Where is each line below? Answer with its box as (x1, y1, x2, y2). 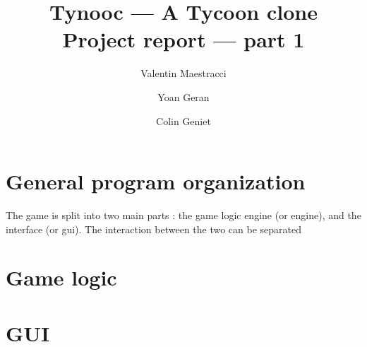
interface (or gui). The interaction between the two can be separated (6, 221, 302, 236)
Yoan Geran (157, 89, 210, 104)
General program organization (6, 167, 306, 196)
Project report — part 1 (62, 25, 305, 54)
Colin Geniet (156, 113, 211, 128)
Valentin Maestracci (140, 66, 227, 81)
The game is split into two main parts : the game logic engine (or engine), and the (6, 208, 361, 223)
